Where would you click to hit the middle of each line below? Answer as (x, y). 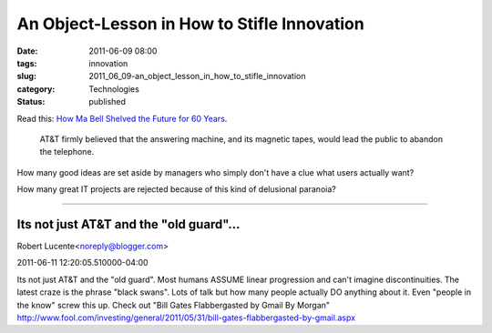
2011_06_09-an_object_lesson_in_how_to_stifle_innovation (197, 76)
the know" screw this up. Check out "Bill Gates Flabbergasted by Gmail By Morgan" (174, 305)
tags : (27, 63)
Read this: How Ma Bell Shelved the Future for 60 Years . (122, 118)
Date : (27, 51)
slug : (26, 76)
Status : (31, 102)
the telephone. (67, 152)
